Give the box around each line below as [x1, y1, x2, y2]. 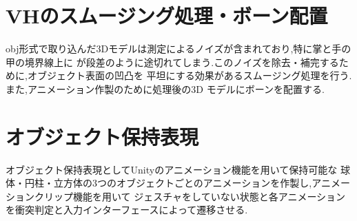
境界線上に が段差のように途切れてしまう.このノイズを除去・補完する [24, 54, 339, 69]
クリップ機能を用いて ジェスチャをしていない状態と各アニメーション [34, 189, 346, 203]
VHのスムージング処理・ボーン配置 [6, 1, 328, 30]
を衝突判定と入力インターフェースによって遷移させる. [6, 202, 248, 217]
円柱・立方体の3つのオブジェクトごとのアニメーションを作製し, [24, 176, 312, 190]
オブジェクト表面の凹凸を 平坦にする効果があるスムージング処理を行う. [27, 68, 352, 83]
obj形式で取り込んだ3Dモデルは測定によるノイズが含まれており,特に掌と [6, 41, 332, 56]
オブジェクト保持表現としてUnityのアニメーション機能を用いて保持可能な [6, 162, 338, 176]
